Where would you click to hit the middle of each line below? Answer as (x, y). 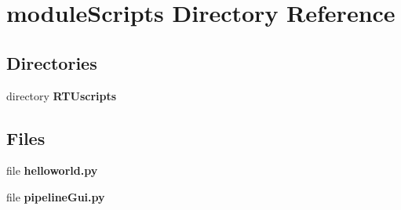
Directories (52, 62)
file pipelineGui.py (56, 196)
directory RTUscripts (62, 95)
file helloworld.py (52, 170)
